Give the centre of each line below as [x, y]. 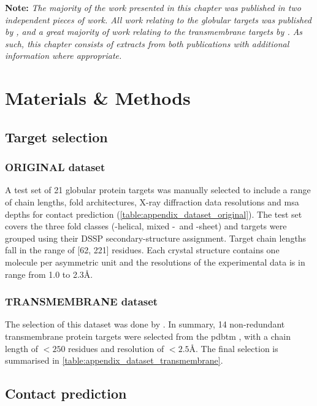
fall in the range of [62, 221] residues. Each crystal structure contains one [142, 250]
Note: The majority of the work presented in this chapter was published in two [153, 7]
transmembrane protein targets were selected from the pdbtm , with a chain [148, 336]
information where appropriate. [63, 56]
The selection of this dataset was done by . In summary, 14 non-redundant [145, 324]
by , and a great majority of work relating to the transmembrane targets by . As [154, 32]
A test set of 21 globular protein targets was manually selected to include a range [158, 190]
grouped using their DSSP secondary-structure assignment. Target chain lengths [156, 238]
